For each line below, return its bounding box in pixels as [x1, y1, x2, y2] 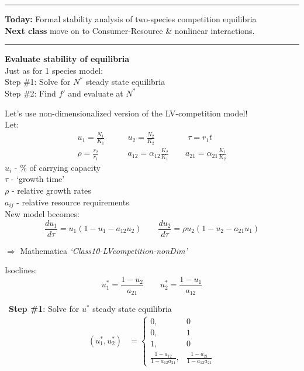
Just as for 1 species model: [5, 64, 103, 76]
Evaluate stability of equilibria [5, 53, 130, 65]
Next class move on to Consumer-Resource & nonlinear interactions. [5, 24, 255, 36]
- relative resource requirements [16, 195, 129, 208]
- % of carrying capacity [14, 161, 101, 173]
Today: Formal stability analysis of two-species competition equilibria [5, 13, 257, 25]
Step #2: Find [5, 87, 56, 99]
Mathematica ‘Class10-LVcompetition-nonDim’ [20, 244, 188, 256]
